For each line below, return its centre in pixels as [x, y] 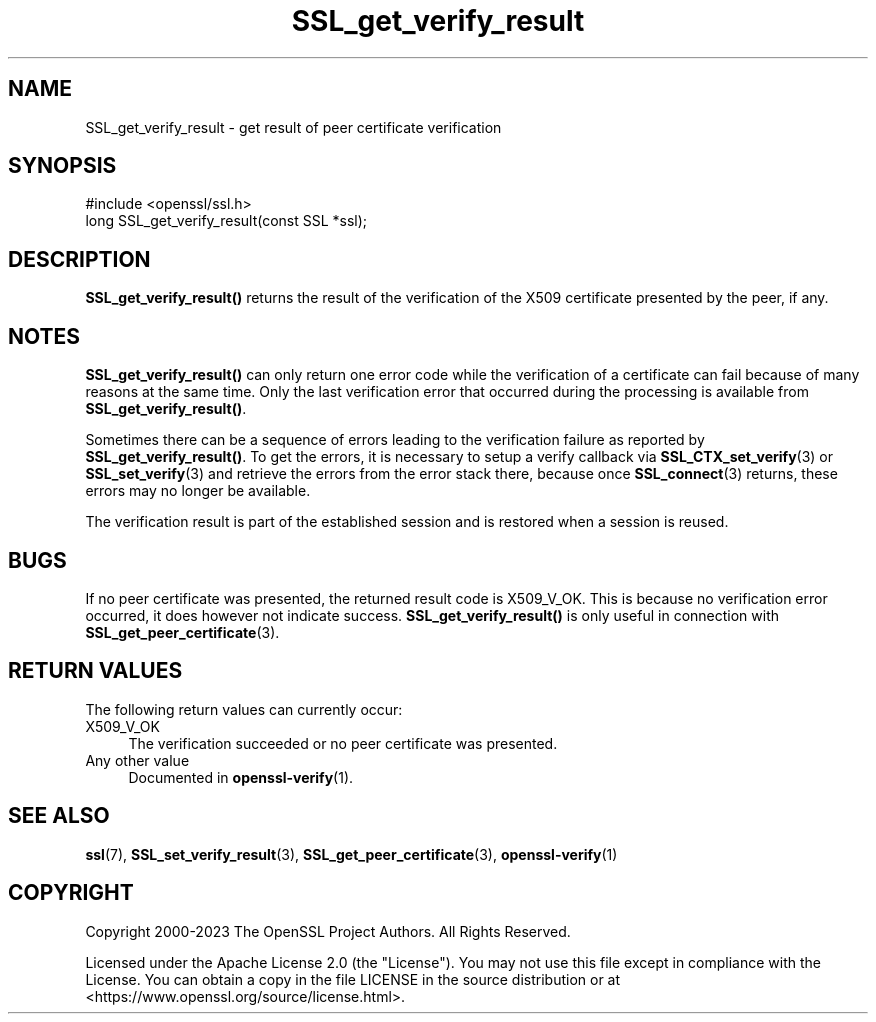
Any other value [137, 760]
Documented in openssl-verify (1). [241, 777]
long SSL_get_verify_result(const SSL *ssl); [226, 221]
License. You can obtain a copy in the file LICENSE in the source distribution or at [353, 979]
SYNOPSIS [62, 166]
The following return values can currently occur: [244, 709]
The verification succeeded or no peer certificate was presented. [343, 743]
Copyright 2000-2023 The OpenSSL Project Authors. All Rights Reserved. [328, 931]
